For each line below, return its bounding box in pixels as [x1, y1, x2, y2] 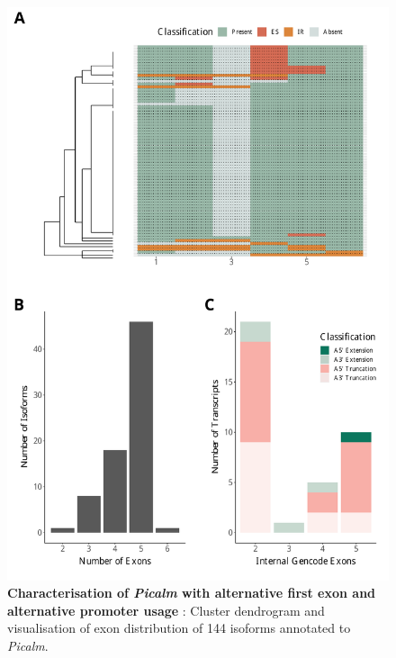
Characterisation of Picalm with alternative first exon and [7, 583, 376, 602]
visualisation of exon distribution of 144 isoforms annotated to [7, 618, 351, 637]
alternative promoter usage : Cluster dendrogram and [7, 600, 325, 619]
